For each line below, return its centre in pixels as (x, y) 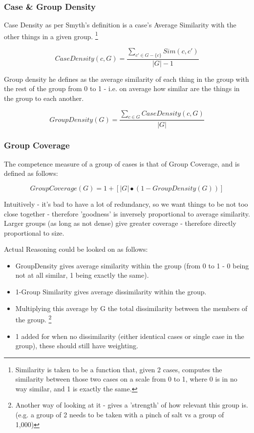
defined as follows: (31, 173)
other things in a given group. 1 (51, 35)
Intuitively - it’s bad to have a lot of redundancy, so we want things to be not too (126, 204)
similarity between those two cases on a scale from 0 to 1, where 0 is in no (126, 379)
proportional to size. (34, 232)
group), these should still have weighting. (77, 346)
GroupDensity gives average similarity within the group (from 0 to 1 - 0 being (132, 265)
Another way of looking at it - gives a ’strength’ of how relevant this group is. (132, 405)
